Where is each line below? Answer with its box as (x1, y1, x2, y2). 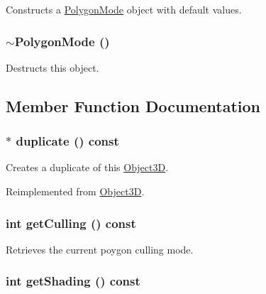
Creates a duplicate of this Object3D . (6, 160, 169, 175)
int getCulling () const (6, 214, 136, 232)
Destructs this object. (6, 60, 99, 75)
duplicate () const (16, 132, 119, 150)
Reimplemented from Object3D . (6, 184, 145, 198)
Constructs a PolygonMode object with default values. (6, 2, 242, 16)
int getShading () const (6, 272, 140, 290)
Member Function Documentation (6, 94, 261, 116)
